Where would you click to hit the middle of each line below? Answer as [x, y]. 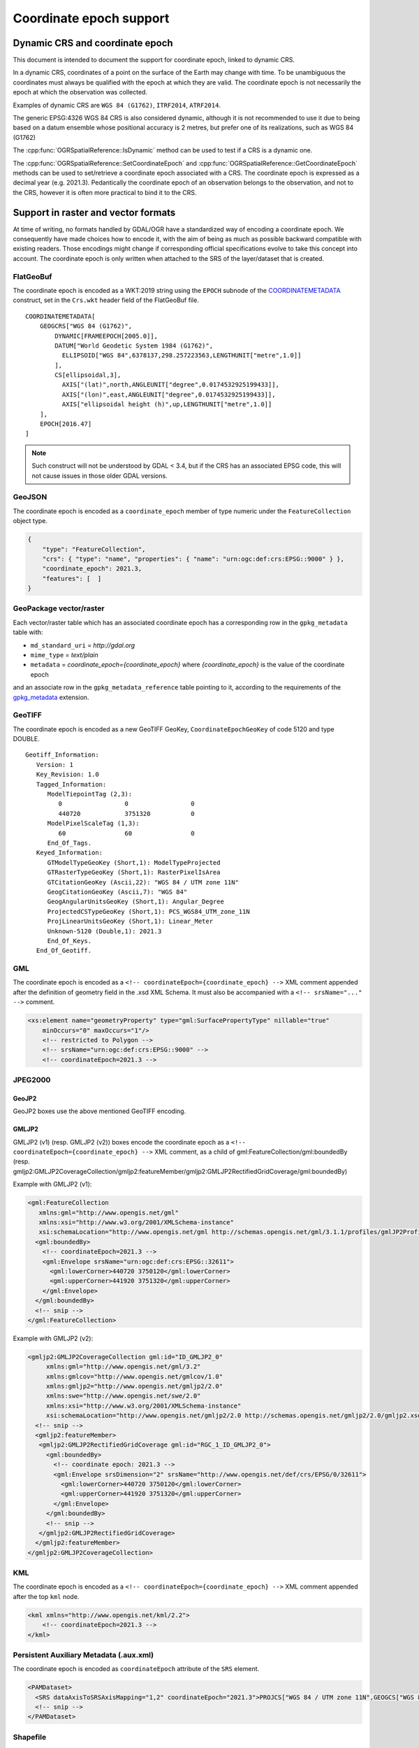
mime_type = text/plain [64, 654]
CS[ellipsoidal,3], [88, 375]
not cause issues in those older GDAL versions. [100, 475]
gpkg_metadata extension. [51, 697]
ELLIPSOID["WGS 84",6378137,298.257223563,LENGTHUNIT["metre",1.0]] [182, 356]
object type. [30, 521]
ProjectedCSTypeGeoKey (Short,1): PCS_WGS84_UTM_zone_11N [149, 911]
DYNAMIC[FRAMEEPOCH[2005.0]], [106, 336]
